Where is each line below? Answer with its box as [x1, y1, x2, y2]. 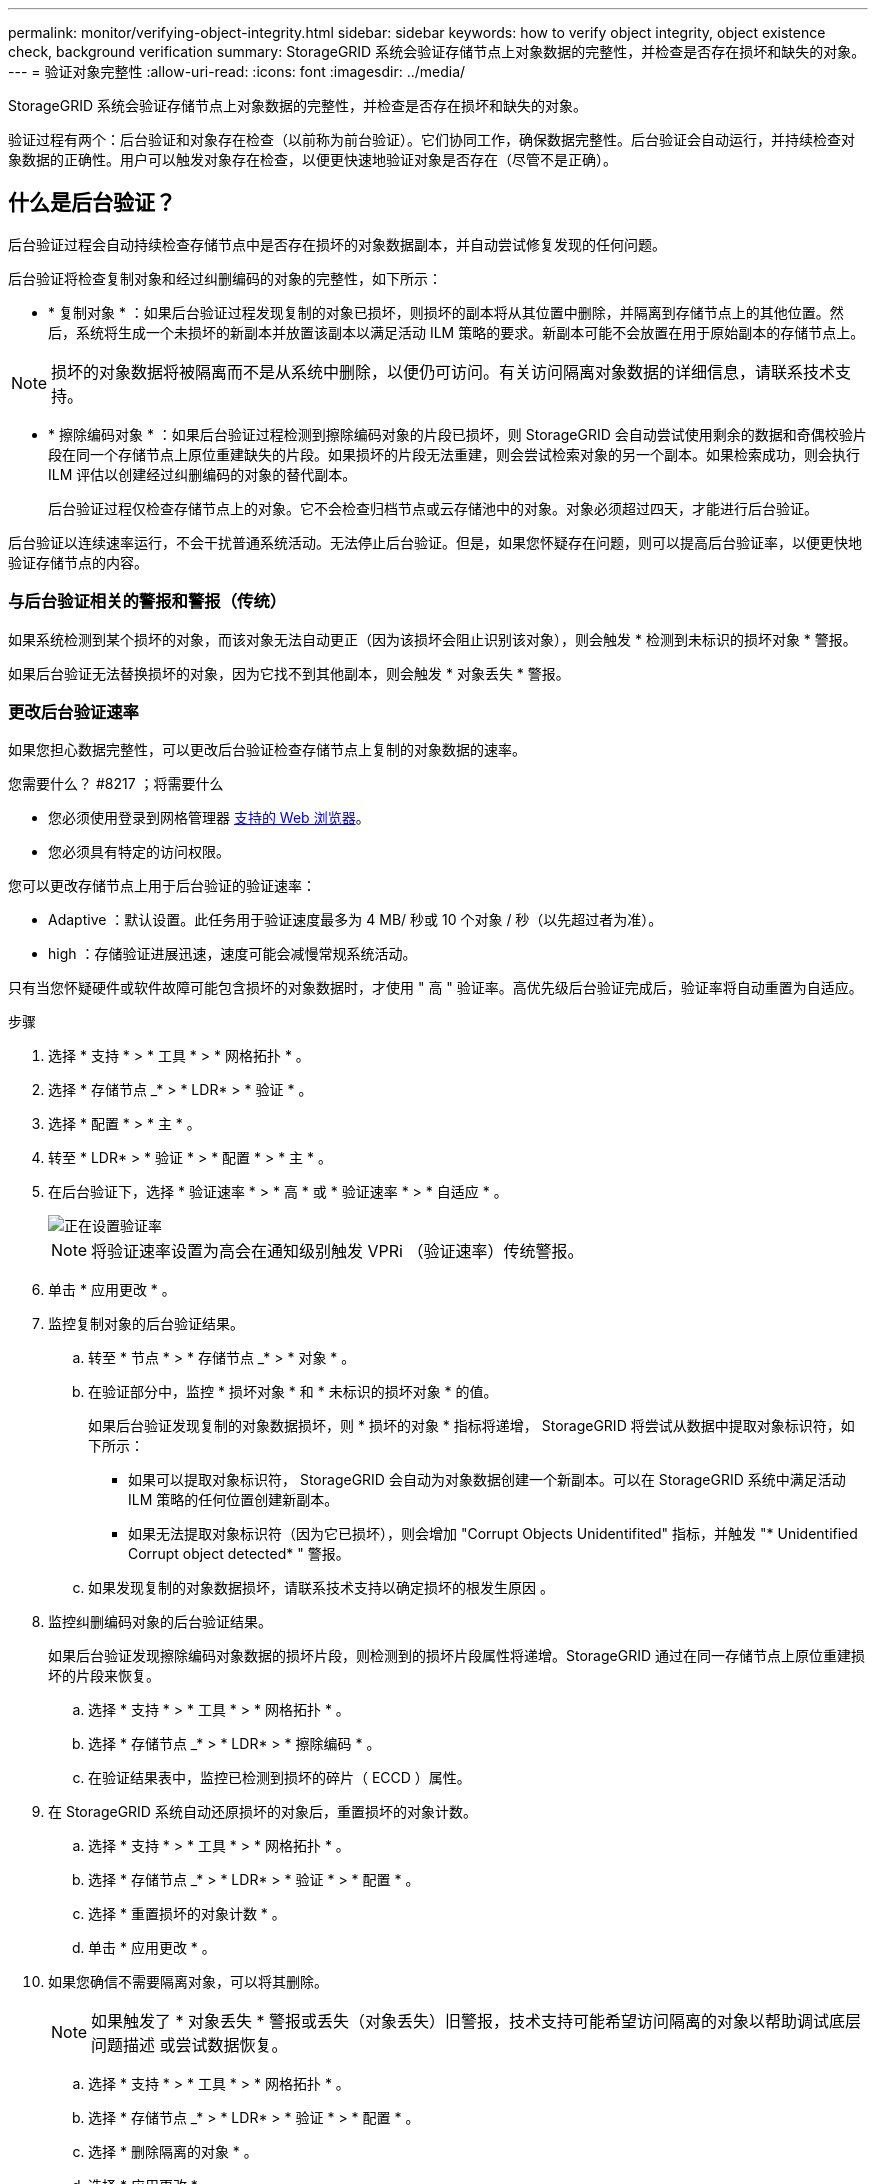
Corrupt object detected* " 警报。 [128, 1545, 350, 1563]
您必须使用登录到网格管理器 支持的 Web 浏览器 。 [48, 809, 370, 827]
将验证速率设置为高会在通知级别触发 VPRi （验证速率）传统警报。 [91, 1241, 584, 1262]
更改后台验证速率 [8, 701, 139, 722]
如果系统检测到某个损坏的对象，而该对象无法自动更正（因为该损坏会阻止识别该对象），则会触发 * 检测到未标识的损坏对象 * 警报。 [8, 630, 857, 648]
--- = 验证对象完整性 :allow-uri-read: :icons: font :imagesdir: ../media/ [8, 63, 466, 80]
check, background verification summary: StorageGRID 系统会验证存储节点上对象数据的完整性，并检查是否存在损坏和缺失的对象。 [8, 43, 866, 60]
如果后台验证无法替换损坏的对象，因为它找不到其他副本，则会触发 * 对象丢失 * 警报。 [8, 664, 570, 682]
